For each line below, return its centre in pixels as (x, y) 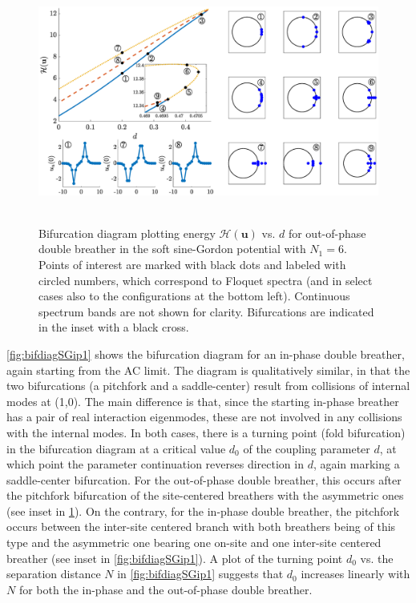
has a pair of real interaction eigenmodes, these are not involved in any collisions (204, 417)
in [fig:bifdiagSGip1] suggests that (200, 574)
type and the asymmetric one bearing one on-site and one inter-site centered (194, 543)
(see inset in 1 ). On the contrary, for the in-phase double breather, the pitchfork (203, 511)
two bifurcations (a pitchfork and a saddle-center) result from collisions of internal (208, 386)
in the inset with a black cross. (114, 327)
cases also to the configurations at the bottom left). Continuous (194, 296)
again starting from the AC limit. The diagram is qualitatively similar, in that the (208, 370)
